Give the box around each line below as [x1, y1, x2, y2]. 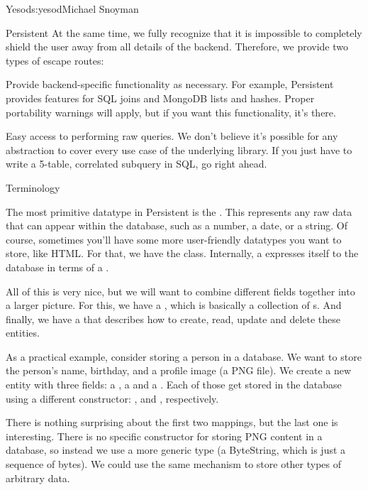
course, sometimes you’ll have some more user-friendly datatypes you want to [6, 232, 342, 246]
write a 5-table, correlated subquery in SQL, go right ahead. [6, 156, 267, 171]
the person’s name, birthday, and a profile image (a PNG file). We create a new [6, 363, 352, 378]
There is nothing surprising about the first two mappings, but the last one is [6, 415, 338, 430]
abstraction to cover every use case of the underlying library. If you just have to [6, 142, 352, 157]
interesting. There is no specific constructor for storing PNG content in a [6, 428, 323, 443]
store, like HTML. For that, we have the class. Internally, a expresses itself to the [6, 246, 359, 261]
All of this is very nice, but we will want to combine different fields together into [6, 283, 355, 298]
